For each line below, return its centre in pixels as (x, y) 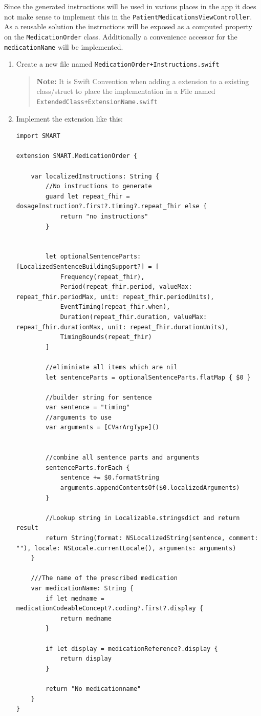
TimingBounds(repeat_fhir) (106, 337)
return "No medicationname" (93, 689)
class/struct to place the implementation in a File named (126, 91)
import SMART (38, 136)
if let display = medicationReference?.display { (132, 649)
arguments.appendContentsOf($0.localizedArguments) (150, 488)
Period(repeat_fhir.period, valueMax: (126, 287)
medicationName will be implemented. (64, 46)
